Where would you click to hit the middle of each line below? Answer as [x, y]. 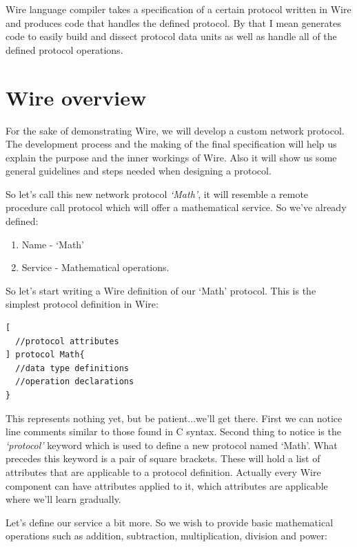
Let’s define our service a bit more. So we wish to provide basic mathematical [170, 522]
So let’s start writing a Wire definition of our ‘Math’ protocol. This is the [161, 290]
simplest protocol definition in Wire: [82, 304]
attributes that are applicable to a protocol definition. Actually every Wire [163, 471]
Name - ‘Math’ [53, 244]
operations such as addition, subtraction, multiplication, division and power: [166, 536]
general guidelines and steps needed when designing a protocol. [139, 171]
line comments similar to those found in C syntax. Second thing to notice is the [173, 431]
